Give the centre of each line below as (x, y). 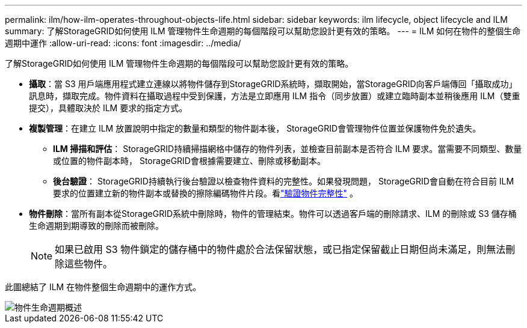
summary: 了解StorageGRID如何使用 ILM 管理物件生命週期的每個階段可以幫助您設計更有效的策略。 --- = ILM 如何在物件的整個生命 (263, 31)
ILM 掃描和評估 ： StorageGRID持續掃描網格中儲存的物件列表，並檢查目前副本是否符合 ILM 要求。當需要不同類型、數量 (288, 149)
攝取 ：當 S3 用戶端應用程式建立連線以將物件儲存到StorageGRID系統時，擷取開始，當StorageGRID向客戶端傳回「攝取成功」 (273, 84)
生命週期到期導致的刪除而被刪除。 (96, 226)
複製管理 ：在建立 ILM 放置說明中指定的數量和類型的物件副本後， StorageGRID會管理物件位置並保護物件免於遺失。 (255, 128)
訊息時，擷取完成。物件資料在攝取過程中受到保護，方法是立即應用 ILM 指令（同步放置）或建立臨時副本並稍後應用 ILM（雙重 (275, 96)
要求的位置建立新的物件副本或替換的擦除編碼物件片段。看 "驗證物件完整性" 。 (205, 193)
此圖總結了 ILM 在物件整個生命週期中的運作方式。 (103, 287)
